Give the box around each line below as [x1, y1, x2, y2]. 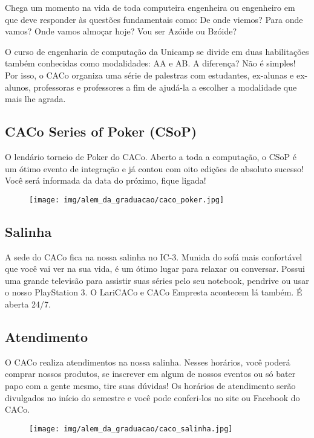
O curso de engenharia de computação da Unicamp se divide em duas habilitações [5, 45, 309, 57]
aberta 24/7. [5, 297, 51, 310]
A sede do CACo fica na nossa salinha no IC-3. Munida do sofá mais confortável [5, 250, 303, 263]
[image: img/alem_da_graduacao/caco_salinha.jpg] [29, 424, 233, 433]
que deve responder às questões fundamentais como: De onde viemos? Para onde [5, 13, 303, 25]
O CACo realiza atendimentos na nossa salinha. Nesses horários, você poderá [5, 355, 290, 368]
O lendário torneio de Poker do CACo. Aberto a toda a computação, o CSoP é [5, 150, 296, 163]
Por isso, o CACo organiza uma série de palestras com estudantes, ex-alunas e [5, 68, 294, 81]
